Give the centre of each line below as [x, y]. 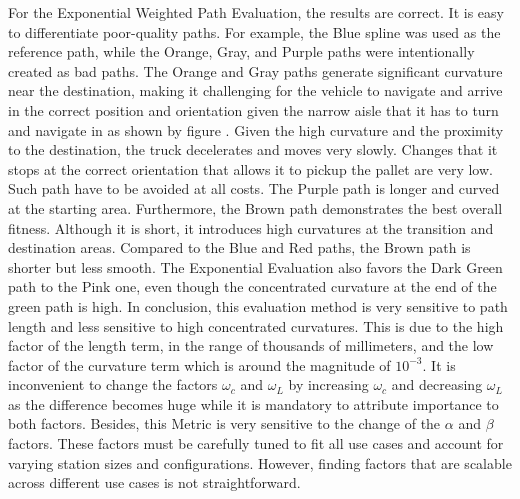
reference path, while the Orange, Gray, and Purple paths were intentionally [241, 51]
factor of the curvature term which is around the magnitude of [199, 364]
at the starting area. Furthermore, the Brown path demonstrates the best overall [255, 207]
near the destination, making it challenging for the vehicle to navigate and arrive [255, 90]
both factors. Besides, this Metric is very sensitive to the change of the [224, 423]
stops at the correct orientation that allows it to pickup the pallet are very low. [250, 168]
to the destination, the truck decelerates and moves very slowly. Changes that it [253, 149]
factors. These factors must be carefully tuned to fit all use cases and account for [256, 443]
